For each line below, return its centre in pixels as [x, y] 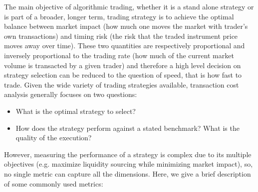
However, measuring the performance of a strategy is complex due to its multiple [128, 154]
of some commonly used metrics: [54, 183]
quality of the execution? [54, 138]
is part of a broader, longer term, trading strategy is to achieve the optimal [119, 16]
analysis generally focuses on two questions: [71, 94]
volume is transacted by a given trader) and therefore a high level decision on [123, 65]
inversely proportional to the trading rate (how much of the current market [119, 55]
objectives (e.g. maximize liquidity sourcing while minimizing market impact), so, [129, 164]
